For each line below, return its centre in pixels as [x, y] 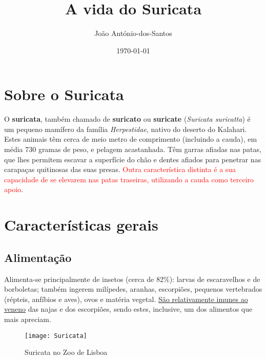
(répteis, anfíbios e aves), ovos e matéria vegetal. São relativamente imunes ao [126, 299]
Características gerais [81, 225]
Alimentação [38, 257]
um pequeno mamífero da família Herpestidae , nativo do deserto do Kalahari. [126, 129]
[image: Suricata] [56, 336]
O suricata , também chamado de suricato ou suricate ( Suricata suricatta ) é [127, 119]
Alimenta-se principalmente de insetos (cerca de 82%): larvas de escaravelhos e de [132, 279]
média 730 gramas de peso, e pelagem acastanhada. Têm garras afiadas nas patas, [133, 149]
